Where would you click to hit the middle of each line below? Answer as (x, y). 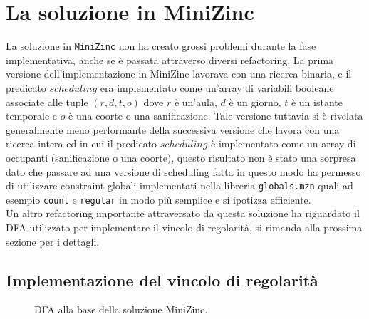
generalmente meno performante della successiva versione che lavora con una (173, 129)
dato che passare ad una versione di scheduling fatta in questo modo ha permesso (183, 171)
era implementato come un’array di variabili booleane (217, 87)
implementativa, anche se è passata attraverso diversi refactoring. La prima (170, 59)
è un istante (317, 101)
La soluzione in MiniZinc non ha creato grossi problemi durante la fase (161, 46)
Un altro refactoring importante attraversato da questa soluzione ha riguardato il (183, 213)
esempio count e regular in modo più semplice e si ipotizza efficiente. (158, 199)
